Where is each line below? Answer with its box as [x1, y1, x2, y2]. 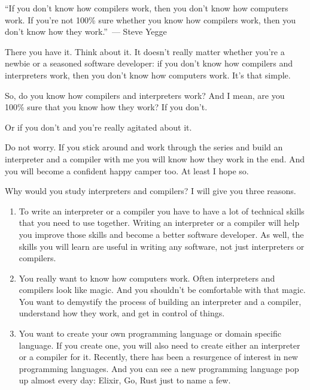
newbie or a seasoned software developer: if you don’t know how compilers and [5, 57, 293, 69]
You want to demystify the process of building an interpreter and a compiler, [19, 295, 302, 307]
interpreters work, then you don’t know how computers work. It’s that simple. [5, 68, 291, 81]
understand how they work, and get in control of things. [19, 307, 225, 319]
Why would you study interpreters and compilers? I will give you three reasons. [5, 185, 296, 197]
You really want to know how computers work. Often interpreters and [19, 271, 275, 284]
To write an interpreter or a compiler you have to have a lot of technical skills [19, 204, 305, 217]
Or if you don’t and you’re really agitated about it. [5, 120, 192, 133]
